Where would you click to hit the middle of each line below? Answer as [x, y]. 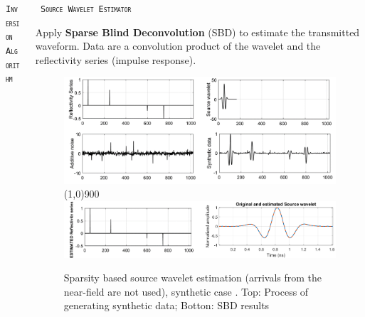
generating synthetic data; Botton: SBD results [166, 305]
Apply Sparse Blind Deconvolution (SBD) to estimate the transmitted [197, 32]
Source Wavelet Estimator [86, 9]
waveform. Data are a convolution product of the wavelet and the [178, 46]
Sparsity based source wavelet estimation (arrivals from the [193, 278]
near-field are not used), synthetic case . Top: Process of [186, 291]
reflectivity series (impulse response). [116, 59]
